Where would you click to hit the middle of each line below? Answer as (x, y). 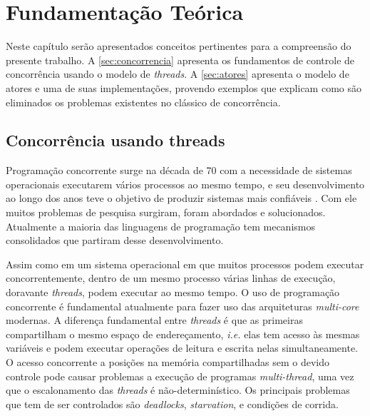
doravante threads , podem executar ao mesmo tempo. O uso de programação (173, 292)
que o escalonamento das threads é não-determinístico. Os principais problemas (178, 390)
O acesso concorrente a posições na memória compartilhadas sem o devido (168, 362)
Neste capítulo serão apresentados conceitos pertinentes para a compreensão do (179, 46)
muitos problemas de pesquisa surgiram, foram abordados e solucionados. (166, 212)
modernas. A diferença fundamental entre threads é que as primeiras (154, 320)
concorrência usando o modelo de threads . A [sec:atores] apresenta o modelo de (178, 74)
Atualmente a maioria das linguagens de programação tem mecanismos (160, 226)
